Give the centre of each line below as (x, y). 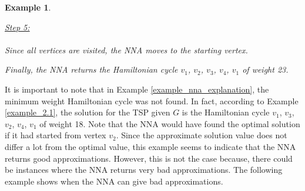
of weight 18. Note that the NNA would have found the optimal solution (170, 123)
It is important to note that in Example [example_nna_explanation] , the (137, 89)
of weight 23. (265, 69)
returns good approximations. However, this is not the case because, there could (149, 158)
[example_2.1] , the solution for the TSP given (88, 112)
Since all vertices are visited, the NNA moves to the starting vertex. (126, 50)
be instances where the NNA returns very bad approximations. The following (144, 170)
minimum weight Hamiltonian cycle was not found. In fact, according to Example (152, 100)
